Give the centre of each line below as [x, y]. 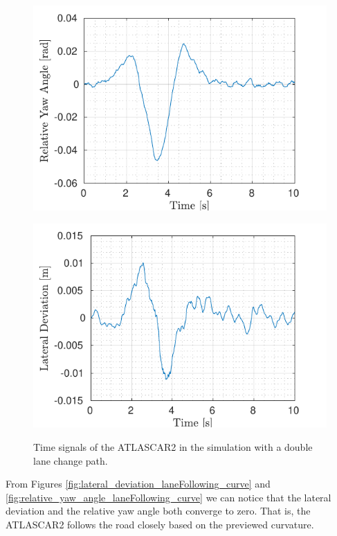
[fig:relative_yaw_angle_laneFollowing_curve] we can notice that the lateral [168, 497]
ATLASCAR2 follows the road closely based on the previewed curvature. [160, 524]
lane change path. [71, 460]
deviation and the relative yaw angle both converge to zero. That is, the [158, 511]
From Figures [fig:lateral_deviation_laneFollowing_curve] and [138, 484]
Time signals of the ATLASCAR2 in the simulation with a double [173, 446]
